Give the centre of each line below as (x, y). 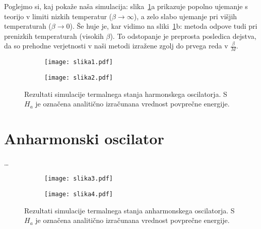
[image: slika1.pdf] (79, 62)
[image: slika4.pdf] (79, 194)
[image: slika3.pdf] (79, 179)
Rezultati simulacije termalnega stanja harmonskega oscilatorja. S (126, 94)
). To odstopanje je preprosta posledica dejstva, (183, 36)
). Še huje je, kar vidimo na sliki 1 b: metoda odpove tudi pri (164, 26)
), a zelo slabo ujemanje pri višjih (185, 16)
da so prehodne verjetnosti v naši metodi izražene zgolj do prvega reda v (116, 46)
